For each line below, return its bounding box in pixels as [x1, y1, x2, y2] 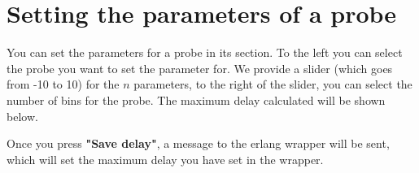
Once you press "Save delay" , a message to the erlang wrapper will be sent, [7, 135, 390, 152]
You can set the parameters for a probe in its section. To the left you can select [7, 44, 403, 61]
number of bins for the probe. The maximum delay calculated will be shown [7, 91, 386, 108]
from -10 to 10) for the [7, 76, 120, 93]
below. [7, 107, 38, 124]
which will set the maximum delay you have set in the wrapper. [7, 150, 324, 167]
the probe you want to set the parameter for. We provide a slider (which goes [7, 59, 393, 76]
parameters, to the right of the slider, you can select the [133, 76, 412, 93]
